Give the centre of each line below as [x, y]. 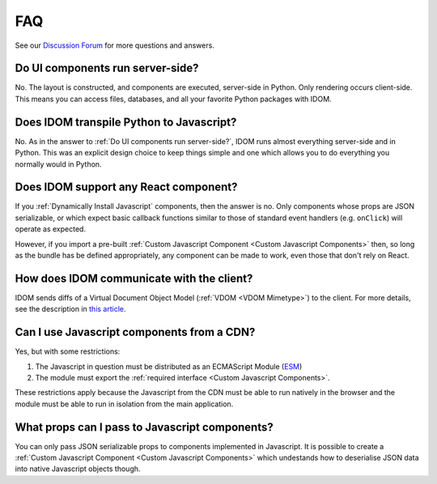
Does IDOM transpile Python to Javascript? [126, 122]
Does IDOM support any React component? [126, 187]
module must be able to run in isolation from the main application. [124, 404]
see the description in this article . [70, 309]
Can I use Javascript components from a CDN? [135, 332]
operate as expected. [51, 229]
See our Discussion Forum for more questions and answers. [115, 45]
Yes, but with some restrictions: [68, 351]
